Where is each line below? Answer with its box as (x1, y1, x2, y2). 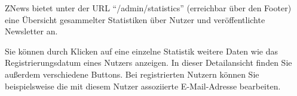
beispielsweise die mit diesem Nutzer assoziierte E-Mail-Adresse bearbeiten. (5, 79, 281, 92)
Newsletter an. (5, 25, 58, 37)
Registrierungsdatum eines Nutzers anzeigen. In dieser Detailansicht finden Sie (5, 56, 292, 69)
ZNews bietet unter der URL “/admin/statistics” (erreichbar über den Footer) (5, 2, 292, 14)
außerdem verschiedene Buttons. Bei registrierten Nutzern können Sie (5, 68, 259, 80)
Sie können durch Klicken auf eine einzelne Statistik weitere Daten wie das (5, 44, 278, 57)
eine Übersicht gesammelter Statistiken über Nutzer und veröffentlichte (5, 13, 265, 25)
